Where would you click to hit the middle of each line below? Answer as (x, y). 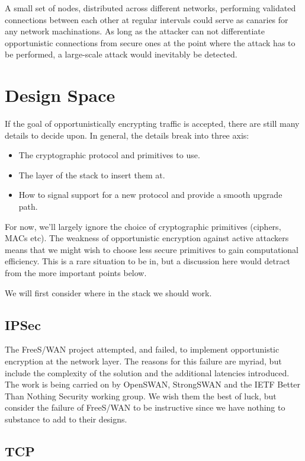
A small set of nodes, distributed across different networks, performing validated (150, 8)
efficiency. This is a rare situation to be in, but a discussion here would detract (148, 261)
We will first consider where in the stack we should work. (108, 292)
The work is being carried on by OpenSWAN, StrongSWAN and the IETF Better (153, 384)
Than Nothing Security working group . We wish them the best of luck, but (141, 396)
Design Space (60, 95)
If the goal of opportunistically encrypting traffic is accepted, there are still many (152, 124)
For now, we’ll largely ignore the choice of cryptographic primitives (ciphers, (143, 226)
